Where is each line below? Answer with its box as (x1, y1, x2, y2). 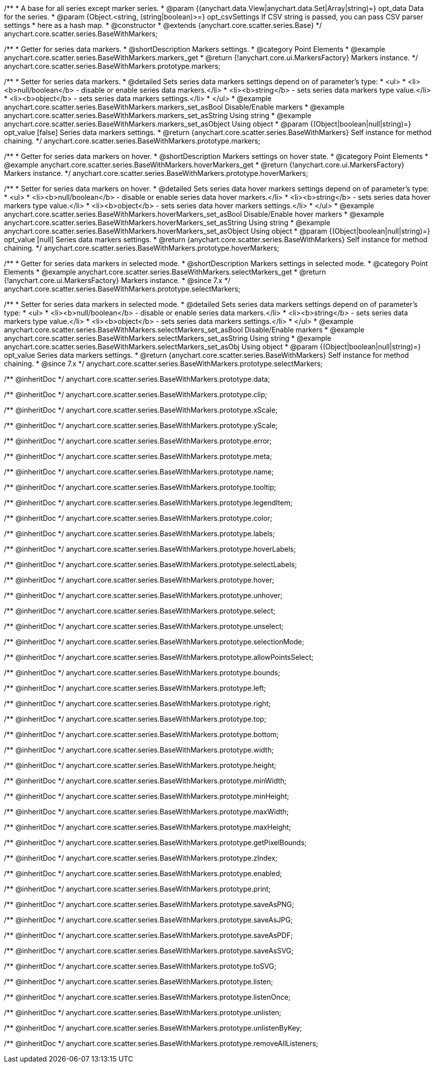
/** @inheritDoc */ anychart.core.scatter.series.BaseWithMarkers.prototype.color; (4, 514, 272, 522)
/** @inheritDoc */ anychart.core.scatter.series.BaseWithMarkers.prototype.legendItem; (4, 498, 293, 507)
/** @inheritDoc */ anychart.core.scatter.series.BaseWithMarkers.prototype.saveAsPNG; (4, 900, 294, 909)
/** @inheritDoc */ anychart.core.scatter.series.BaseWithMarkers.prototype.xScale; (4, 406, 278, 414)
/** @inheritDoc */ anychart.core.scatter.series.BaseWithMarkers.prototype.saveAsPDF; (4, 931, 293, 939)
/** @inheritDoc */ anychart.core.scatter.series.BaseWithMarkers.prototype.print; (4, 885, 271, 893)
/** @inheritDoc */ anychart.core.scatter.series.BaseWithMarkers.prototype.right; (4, 699, 271, 708)
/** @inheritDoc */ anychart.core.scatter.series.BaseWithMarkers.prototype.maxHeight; (4, 823, 291, 831)
